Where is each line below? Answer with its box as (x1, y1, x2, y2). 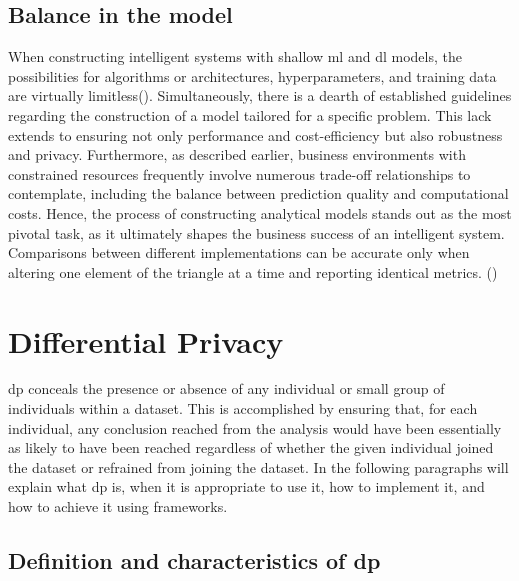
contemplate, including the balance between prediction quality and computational (8, 183, 509, 204)
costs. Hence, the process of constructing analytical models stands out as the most (8, 202, 512, 223)
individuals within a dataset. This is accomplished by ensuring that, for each (8, 398, 478, 419)
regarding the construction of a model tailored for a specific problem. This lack (8, 104, 492, 125)
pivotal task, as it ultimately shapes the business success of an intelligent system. (8, 222, 505, 243)
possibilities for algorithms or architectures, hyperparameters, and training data (8, 65, 497, 86)
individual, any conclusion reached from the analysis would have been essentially (8, 417, 502, 438)
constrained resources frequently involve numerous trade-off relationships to (8, 163, 471, 184)
